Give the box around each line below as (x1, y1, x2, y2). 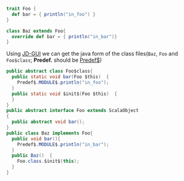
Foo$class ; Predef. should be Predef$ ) (6, 56, 103, 64)
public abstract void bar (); (11, 119, 85, 125)
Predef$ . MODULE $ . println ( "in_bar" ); (17, 141, 110, 148)
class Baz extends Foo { (6, 28, 66, 34)
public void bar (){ (11, 136, 61, 142)
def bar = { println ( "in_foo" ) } (11, 11, 96, 18)
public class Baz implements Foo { (6, 130, 94, 136)
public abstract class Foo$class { (6, 68, 94, 74)
